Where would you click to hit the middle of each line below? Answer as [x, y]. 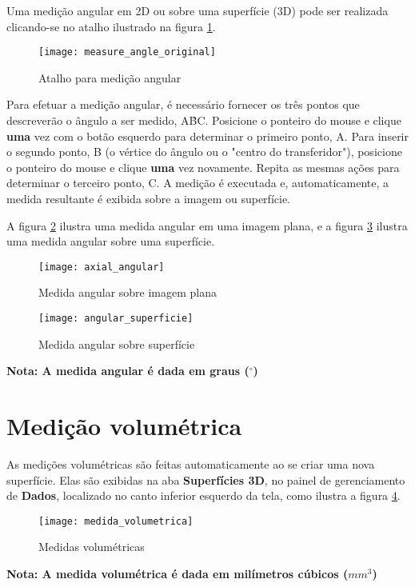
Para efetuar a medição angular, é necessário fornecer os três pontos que [183, 104]
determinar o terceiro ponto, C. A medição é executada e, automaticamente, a [198, 183]
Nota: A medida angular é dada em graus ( [128, 371]
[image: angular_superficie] [116, 319]
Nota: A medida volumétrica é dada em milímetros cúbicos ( [178, 574]
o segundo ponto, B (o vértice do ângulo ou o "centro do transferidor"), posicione [204, 152]
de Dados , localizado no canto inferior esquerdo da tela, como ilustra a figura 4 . [204, 495]
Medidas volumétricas [92, 547]
